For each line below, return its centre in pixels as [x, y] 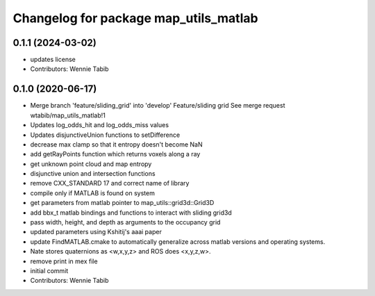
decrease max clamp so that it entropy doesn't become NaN [116, 144]
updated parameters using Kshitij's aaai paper [96, 232]
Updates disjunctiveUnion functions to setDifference [105, 135]
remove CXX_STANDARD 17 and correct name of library [110, 183]
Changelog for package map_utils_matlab [135, 18]
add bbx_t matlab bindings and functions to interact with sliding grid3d [131, 213]
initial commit [49, 271]
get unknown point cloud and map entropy [91, 164]
